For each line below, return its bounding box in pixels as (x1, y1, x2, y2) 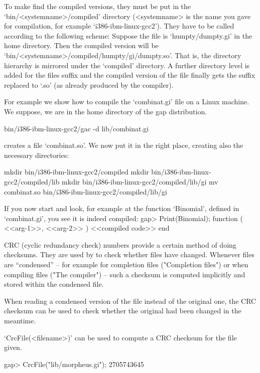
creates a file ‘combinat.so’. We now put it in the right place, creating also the (4, 140, 243, 150)
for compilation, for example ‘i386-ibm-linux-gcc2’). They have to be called (4, 21, 234, 31)
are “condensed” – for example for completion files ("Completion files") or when (4, 259, 248, 270)
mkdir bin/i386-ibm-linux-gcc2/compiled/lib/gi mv (62, 176, 218, 186)
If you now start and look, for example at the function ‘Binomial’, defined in (4, 203, 239, 214)
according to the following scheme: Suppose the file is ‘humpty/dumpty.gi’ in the (4, 30, 252, 41)
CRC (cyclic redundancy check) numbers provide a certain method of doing (4, 239, 236, 250)
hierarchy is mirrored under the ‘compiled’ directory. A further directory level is (4, 60, 250, 70)
